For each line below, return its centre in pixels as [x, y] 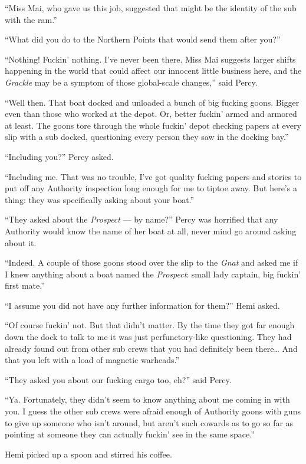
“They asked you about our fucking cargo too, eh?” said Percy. [118, 379]
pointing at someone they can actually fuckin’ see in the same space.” [130, 434]
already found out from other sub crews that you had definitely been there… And [151, 348]
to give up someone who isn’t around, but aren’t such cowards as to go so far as [149, 422]
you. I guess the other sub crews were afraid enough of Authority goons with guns [153, 411]
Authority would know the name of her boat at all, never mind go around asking [151, 231]
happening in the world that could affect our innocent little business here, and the [153, 71]
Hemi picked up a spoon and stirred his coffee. [88, 454]
